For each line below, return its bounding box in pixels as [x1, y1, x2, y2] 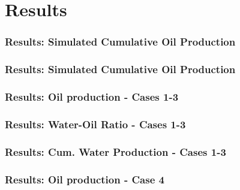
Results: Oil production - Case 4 [5, 171, 164, 186]
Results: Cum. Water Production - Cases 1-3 [5, 144, 226, 159]
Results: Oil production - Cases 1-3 [5, 89, 179, 104]
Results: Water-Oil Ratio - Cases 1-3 [5, 116, 186, 131]
